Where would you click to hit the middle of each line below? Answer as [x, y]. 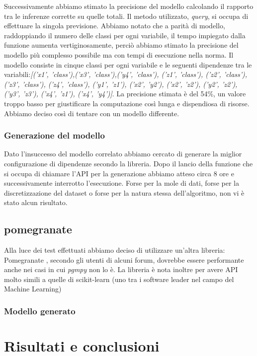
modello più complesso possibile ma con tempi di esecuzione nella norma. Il [119, 54]
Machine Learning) [33, 289]
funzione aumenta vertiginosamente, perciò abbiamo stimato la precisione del [121, 45]
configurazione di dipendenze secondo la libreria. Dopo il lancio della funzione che [128, 163]
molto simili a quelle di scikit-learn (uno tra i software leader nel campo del [119, 279]
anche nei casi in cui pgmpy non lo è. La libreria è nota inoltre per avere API [121, 269]
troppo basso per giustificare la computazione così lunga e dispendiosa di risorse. [127, 103]
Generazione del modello [54, 135]
